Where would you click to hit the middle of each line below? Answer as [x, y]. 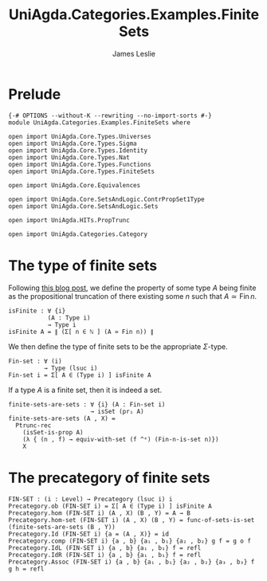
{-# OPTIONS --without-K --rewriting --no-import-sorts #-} [110, 116]
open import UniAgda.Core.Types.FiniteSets [82, 171]
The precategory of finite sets [109, 478]
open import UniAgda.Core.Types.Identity [78, 150]
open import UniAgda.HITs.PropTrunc [69, 220]
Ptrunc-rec [33, 425]
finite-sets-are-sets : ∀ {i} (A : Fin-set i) [87, 404]
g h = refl [26, 569]
